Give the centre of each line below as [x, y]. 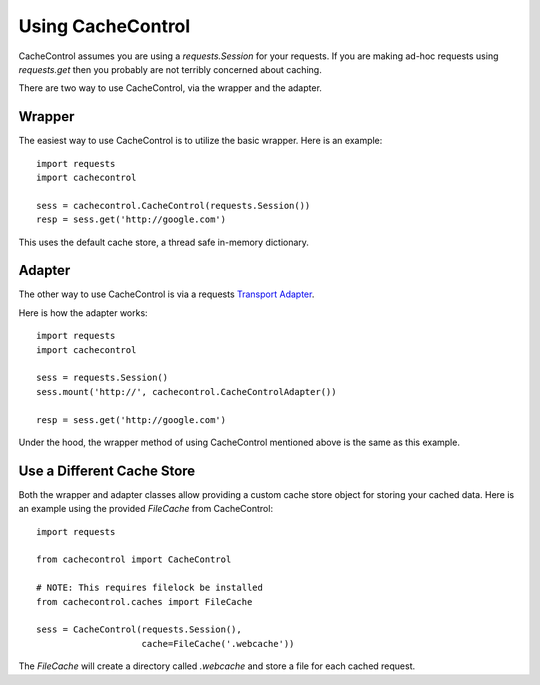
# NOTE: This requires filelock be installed [150, 588]
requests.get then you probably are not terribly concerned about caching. [170, 69]
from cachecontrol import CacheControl [134, 559]
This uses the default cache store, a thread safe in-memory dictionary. [164, 242]
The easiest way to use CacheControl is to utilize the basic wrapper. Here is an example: [200, 141]
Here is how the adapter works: [83, 312]
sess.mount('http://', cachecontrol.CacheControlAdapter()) [186, 391]
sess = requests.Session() [102, 378]
